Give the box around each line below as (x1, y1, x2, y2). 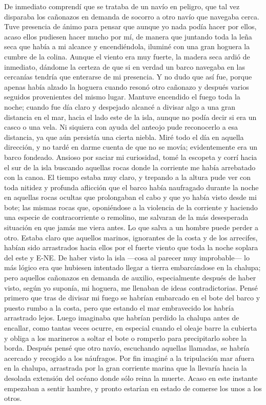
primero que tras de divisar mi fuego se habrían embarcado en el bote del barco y (4, 292, 260, 303)
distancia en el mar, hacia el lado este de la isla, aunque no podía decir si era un (4, 111, 257, 122)
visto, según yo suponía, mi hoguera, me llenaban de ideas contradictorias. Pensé (4, 282, 258, 293)
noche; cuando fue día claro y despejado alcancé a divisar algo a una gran (4, 101, 236, 112)
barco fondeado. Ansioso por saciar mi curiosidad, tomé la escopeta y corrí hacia (4, 151, 257, 162)
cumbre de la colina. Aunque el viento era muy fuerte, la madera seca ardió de (4, 51, 250, 62)
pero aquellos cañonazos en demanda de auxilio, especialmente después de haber (4, 272, 256, 283)
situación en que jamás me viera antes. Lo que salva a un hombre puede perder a (4, 222, 259, 233)
